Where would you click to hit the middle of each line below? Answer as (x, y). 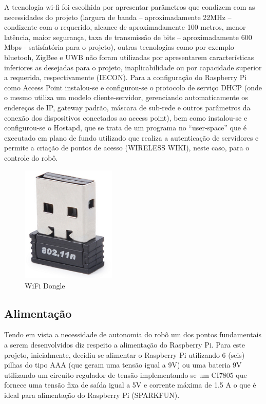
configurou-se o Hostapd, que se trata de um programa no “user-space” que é (125, 128)
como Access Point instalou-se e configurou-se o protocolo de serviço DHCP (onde (133, 87)
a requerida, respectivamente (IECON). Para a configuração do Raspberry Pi (126, 77)
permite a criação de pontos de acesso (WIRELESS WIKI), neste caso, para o (127, 148)
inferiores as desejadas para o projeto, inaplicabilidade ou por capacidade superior (133, 67)
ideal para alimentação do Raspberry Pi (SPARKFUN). (92, 395)
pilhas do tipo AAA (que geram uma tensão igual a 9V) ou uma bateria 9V (123, 365)
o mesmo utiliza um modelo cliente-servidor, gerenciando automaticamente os (126, 97)
